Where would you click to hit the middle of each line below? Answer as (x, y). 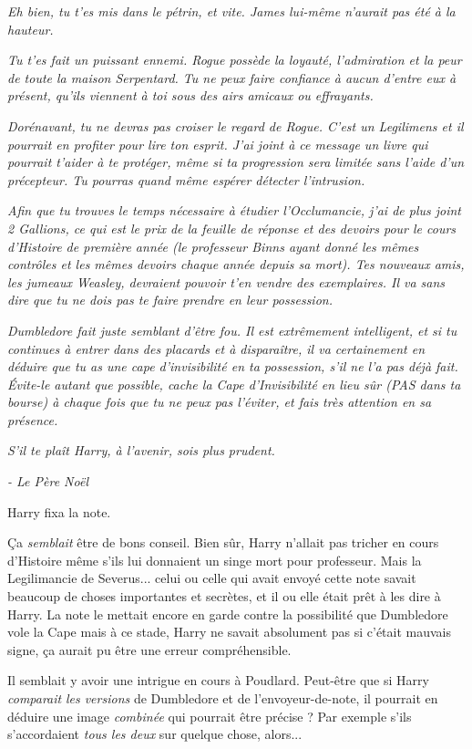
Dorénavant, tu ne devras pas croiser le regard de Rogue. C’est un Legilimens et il (236, 125)
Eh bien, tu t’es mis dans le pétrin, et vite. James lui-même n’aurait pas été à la (231, 11)
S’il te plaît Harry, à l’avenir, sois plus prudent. (141, 450)
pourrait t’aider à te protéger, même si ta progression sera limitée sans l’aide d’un (236, 162)
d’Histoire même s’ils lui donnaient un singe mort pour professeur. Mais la (215, 560)
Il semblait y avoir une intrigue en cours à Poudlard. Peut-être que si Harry (218, 680)
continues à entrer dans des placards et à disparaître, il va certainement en (216, 348)
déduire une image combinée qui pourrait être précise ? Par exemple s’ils (210, 716)
